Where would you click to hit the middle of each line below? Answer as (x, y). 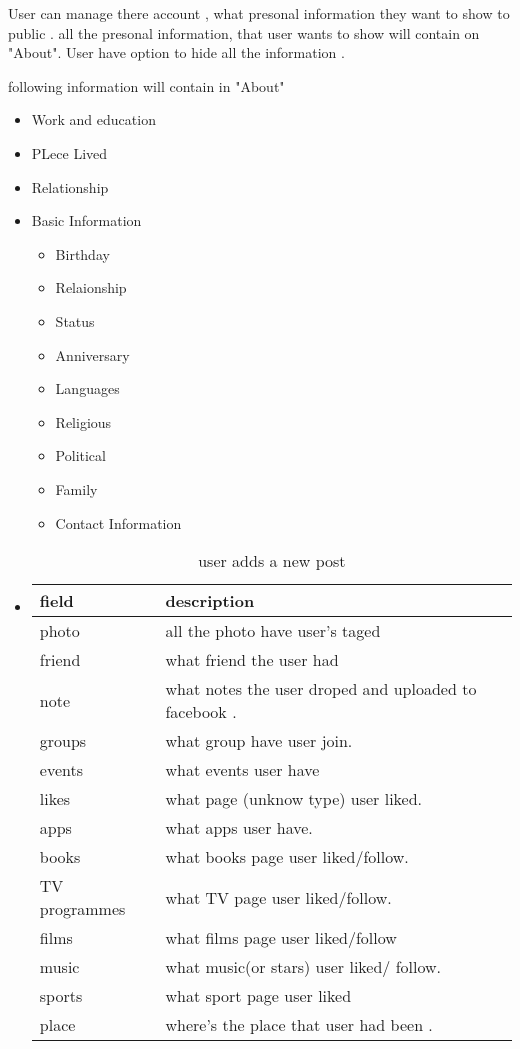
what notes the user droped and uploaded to (321, 689)
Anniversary (92, 354)
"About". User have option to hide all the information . (176, 52)
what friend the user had (252, 660)
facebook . (201, 712)
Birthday (82, 253)
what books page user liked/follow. (287, 857)
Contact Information (118, 522)
